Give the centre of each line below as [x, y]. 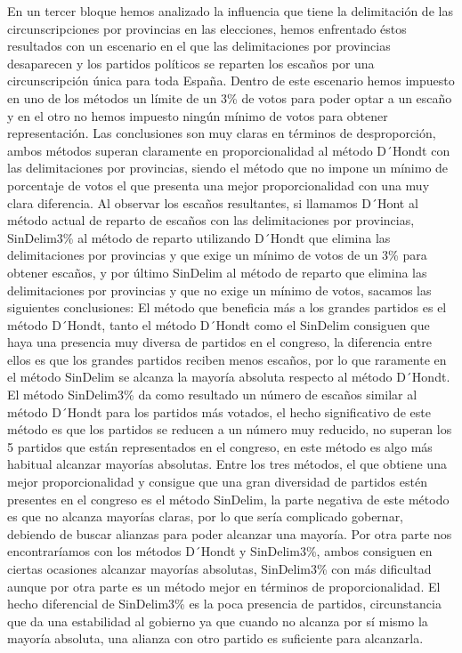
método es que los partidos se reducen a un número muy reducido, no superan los [230, 429]
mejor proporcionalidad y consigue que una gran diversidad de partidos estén [217, 482]
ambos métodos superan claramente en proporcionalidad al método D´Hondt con [229, 150]
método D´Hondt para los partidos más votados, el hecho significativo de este [219, 411]
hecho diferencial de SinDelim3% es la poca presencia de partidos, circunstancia [224, 604]
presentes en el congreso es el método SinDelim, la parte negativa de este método [228, 499]
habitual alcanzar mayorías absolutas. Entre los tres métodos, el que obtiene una [227, 464]
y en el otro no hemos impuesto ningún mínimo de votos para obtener [198, 115]
